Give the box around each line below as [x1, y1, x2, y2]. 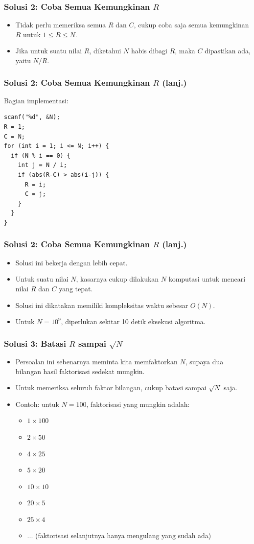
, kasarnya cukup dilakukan [76, 274, 159, 284]
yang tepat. [59, 283, 93, 293]
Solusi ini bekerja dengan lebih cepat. [15, 257, 128, 267]
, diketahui [89, 46, 121, 56]
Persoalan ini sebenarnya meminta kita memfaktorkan [15, 356, 178, 366]
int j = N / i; [18, 162, 67, 169]
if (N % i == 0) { [11, 152, 71, 159]
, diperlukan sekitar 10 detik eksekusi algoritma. [61, 316, 206, 327]
